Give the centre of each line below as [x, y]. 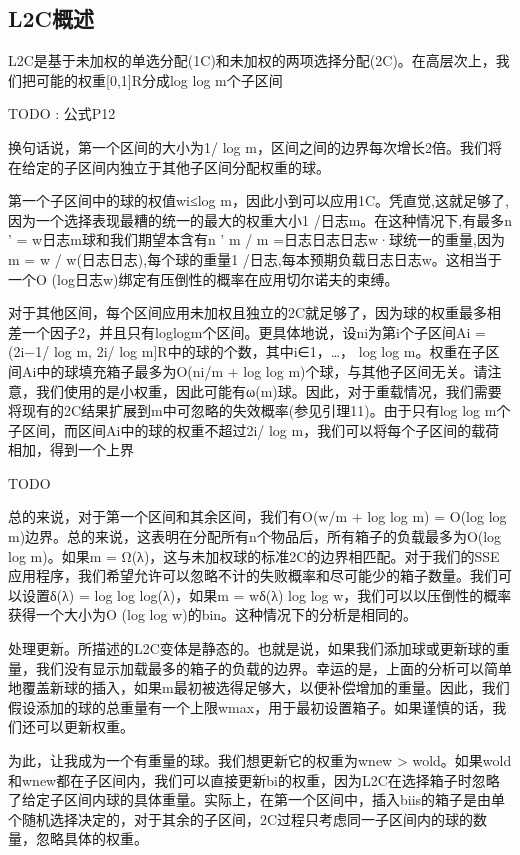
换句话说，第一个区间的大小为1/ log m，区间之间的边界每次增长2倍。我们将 [255, 146]
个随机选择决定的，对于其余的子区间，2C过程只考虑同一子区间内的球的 [241, 818]
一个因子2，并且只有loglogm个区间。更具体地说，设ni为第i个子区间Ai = [253, 331]
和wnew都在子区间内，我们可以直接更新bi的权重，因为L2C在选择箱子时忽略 [254, 779]
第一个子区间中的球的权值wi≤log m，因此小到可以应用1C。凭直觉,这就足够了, [258, 200]
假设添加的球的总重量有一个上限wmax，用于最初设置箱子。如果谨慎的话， [250, 706]
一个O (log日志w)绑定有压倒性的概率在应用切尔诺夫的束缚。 [203, 278]
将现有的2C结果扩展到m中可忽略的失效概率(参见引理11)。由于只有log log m [252, 410]
